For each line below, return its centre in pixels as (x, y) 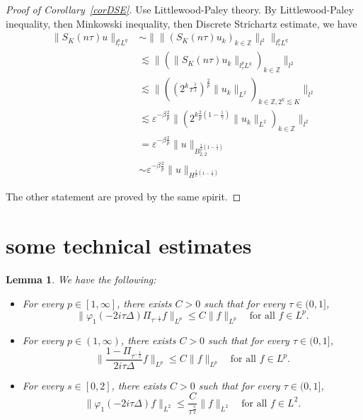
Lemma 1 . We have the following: (81, 279)
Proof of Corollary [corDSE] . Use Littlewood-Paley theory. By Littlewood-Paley (180, 9)
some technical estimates (129, 245)
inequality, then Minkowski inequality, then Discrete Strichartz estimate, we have (181, 23)
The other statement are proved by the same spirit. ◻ (123, 197)
